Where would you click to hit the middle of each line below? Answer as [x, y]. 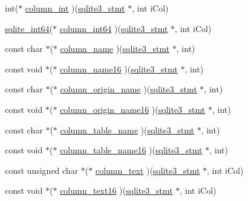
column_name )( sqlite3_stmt [115, 49]
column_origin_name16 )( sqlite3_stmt [133, 109]
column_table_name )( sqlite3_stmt [127, 129]
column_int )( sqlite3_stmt [75, 8]
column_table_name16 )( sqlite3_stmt [131, 150]
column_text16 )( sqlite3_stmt [116, 190]
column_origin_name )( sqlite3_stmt [129, 89]
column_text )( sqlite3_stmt [148, 170]
